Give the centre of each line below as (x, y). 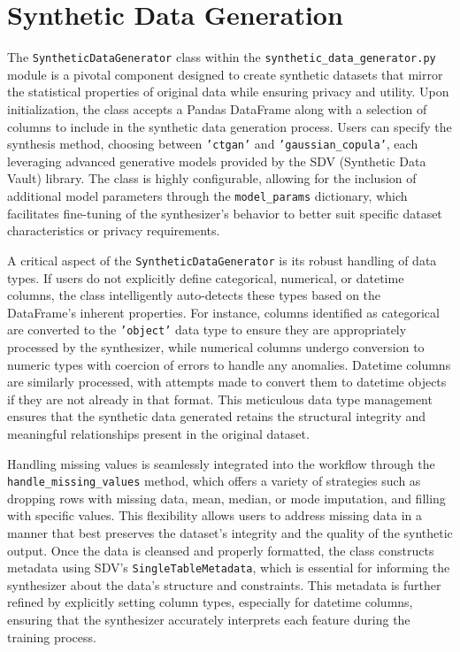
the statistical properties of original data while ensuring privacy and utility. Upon (228, 92)
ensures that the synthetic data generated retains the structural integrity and (217, 416)
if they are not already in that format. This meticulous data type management (220, 399)
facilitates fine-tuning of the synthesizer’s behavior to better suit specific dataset (225, 213)
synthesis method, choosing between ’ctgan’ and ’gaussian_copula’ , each (213, 144)
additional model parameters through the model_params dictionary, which (207, 196)
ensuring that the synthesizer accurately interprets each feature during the (209, 619)
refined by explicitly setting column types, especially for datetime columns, (210, 602)
